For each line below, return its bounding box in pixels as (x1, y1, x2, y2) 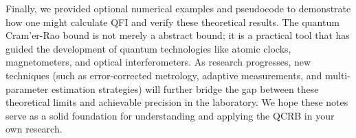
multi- (324, 68, 351, 82)
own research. (5, 122, 63, 136)
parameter (5, 81, 49, 96)
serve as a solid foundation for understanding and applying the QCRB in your (5, 108, 335, 122)
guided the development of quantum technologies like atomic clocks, (5, 41, 291, 55)
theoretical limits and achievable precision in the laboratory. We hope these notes (5, 95, 348, 109)
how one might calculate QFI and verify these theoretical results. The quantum (5, 14, 340, 29)
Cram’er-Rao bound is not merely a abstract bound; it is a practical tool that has (5, 28, 350, 42)
